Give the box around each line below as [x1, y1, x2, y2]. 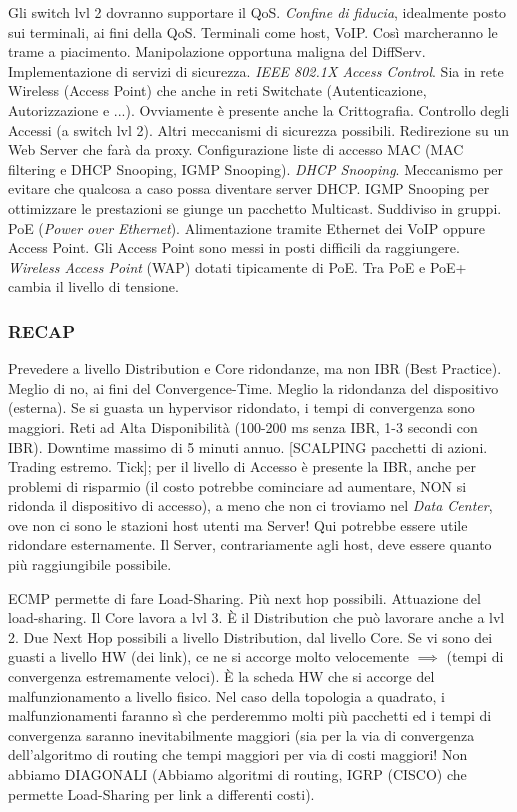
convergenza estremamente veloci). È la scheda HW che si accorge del [8, 666, 435, 687]
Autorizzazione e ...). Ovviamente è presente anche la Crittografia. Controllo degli [8, 99, 510, 120]
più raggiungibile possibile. [8, 554, 172, 575]
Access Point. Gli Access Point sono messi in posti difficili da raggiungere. [8, 237, 460, 258]
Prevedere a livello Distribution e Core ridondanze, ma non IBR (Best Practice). [8, 358, 502, 379]
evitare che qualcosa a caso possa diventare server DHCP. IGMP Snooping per [8, 178, 490, 199]
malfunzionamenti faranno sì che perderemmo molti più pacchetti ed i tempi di [8, 705, 492, 726]
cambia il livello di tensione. [8, 276, 179, 297]
